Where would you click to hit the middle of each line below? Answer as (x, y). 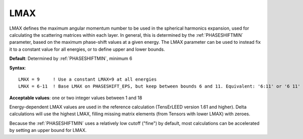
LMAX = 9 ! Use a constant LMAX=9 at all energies (88, 79)
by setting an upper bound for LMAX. (48, 130)
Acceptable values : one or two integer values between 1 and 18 (76, 98)
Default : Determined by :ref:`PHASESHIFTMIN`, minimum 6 (71, 58)
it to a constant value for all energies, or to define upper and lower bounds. (87, 49)
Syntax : (18, 67)
